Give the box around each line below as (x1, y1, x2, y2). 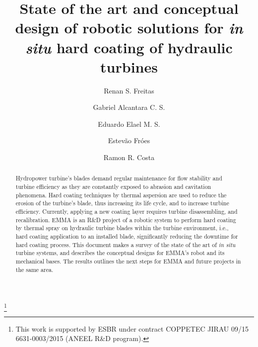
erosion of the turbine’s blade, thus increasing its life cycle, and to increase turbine (15, 199, 229, 207)
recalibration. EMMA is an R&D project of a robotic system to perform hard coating (15, 215, 236, 224)
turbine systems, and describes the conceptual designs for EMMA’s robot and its (15, 249, 225, 257)
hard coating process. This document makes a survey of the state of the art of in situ (15, 240, 236, 249)
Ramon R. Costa (103, 152, 155, 163)
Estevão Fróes (108, 135, 150, 146)
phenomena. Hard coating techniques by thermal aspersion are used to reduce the (15, 190, 227, 199)
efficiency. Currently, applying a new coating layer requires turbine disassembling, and (15, 207, 238, 216)
